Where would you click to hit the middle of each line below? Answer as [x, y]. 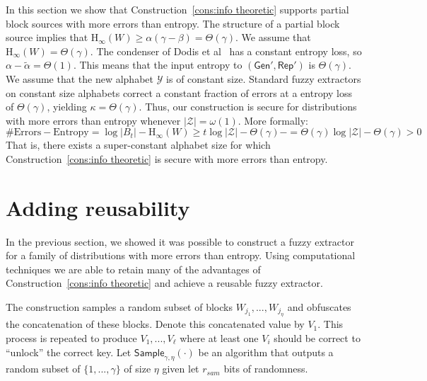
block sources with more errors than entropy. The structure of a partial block [173, 23]
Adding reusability [98, 207]
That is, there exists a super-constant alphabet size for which [138, 145]
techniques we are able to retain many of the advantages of [133, 269]
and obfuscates [319, 307]
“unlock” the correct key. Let [69, 352]
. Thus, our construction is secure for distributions [248, 107]
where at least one [219, 338]
